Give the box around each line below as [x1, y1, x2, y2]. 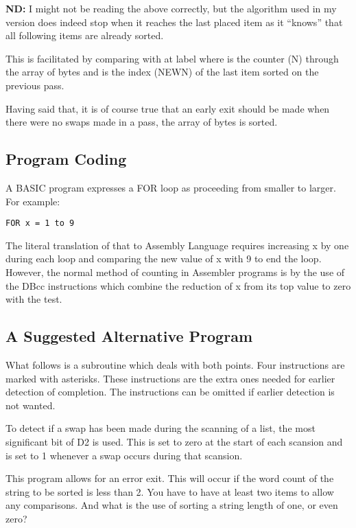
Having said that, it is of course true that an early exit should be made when [5, 101, 330, 115]
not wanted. [5, 398, 56, 412]
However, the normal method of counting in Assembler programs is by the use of [5, 264, 345, 279]
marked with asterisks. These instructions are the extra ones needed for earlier [5, 371, 335, 385]
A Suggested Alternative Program [5, 325, 253, 347]
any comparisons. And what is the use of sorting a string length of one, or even [5, 498, 338, 512]
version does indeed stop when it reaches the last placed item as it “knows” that [5, 14, 343, 29]
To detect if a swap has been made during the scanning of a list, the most [5, 421, 316, 435]
